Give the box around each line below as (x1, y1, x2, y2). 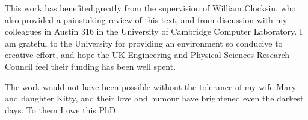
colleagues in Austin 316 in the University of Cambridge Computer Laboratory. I (5, 25, 303, 38)
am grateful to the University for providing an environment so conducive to (5, 36, 283, 49)
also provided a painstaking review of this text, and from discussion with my (5, 13, 288, 26)
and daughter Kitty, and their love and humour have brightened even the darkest (5, 92, 304, 104)
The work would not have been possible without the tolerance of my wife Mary (5, 80, 297, 93)
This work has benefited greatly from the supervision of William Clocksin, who (5, 2, 296, 14)
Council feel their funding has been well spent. (5, 60, 176, 72)
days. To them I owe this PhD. (5, 103, 119, 116)
